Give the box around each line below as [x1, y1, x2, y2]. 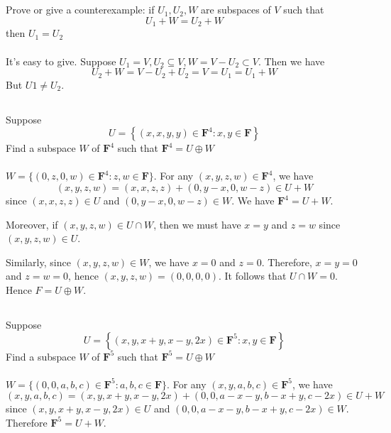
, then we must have [153, 217, 241, 231]
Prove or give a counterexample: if [6, 2, 155, 17]
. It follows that [218, 268, 287, 283]
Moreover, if [6, 217, 58, 231]
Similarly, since [6, 254, 71, 269]
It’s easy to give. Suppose [6, 53, 116, 68]
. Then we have [258, 53, 325, 68]
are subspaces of [201, 2, 271, 17]
